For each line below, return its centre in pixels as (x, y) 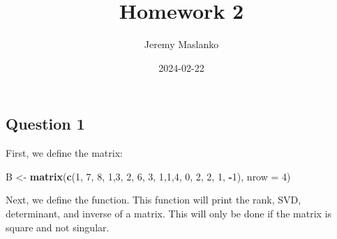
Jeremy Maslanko (181, 44)
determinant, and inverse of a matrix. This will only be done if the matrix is (169, 213)
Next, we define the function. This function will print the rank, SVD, (153, 200)
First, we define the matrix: (64, 153)
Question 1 (45, 124)
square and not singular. (58, 227)
